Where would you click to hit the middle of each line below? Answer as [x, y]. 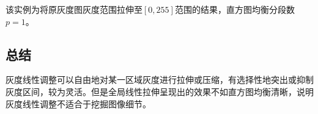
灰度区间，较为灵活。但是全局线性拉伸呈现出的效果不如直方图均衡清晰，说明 [160, 91]
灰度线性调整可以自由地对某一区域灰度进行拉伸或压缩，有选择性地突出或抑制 [160, 80]
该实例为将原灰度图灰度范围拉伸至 [74, 9]
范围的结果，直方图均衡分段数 [235, 9]
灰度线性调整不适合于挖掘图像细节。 [78, 103]
